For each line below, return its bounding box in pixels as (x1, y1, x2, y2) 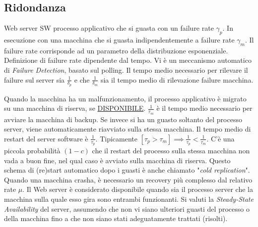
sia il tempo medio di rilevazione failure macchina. (100, 74, 254, 85)
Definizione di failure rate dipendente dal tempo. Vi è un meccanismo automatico (4, 55, 252, 65)
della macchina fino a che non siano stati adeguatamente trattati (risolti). (4, 213, 228, 224)
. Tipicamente (95, 133, 137, 143)
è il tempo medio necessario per (156, 103, 253, 113)
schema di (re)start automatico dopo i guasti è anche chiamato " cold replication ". (4, 165, 250, 175)
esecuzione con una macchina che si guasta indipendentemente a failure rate (4, 35, 235, 45)
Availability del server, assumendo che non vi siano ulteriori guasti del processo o (4, 203, 250, 214)
